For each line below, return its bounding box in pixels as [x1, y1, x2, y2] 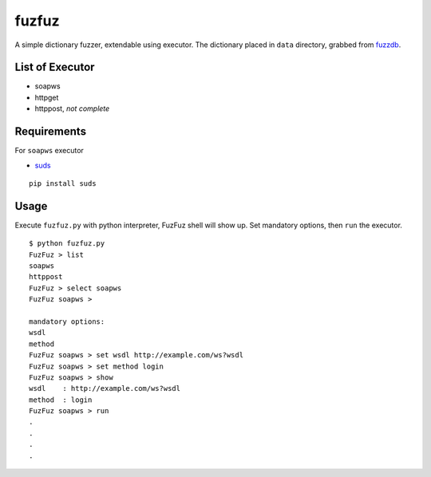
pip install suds [29, 179, 97, 187]
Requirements [14, 124, 87, 139]
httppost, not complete [34, 104, 110, 113]
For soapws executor [14, 146, 84, 156]
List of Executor [14, 61, 95, 74]
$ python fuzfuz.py [29, 239, 105, 248]
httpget [34, 93, 59, 102]
